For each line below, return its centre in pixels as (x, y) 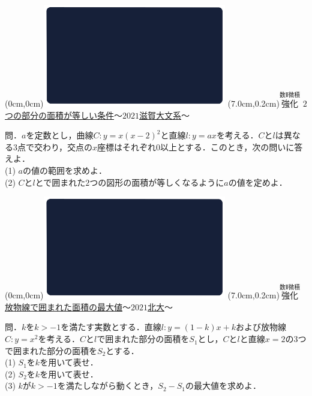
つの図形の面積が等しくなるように (157, 182)
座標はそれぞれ (127, 146)
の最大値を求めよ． (223, 386)
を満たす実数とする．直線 (111, 327)
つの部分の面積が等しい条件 (59, 115)
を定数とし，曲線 (60, 135)
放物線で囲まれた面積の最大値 (64, 306)
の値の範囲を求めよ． (64, 170)
